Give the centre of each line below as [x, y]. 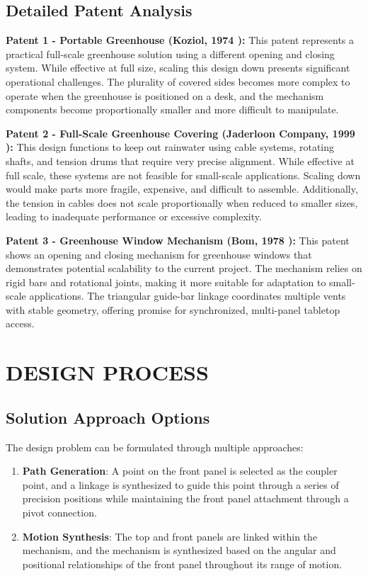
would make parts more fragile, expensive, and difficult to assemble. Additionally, [182, 189]
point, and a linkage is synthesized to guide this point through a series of [180, 484]
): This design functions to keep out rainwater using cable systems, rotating [170, 147]
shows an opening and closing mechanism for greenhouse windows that [159, 254]
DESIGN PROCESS [107, 372]
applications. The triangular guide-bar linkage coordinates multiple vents [188, 296]
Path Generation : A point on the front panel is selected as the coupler [180, 471]
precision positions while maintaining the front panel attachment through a [185, 498]
